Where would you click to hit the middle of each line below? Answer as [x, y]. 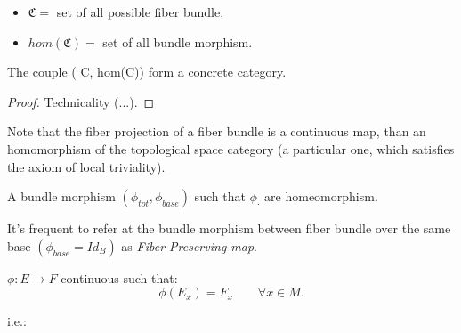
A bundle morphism [61, 196]
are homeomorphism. [321, 196]
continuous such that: [119, 277]
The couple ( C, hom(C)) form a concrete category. [147, 72]
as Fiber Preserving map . [189, 245]
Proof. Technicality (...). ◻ [81, 101]
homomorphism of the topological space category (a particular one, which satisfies [231, 148]
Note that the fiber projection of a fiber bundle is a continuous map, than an [217, 131]
